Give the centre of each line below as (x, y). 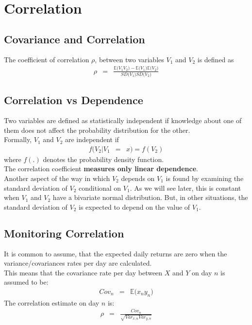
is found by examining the (205, 178)
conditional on (100, 188)
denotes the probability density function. (103, 159)
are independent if (92, 139)
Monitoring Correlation (64, 233)
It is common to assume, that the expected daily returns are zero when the (116, 253)
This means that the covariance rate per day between (83, 272)
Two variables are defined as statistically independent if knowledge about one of (123, 120)
